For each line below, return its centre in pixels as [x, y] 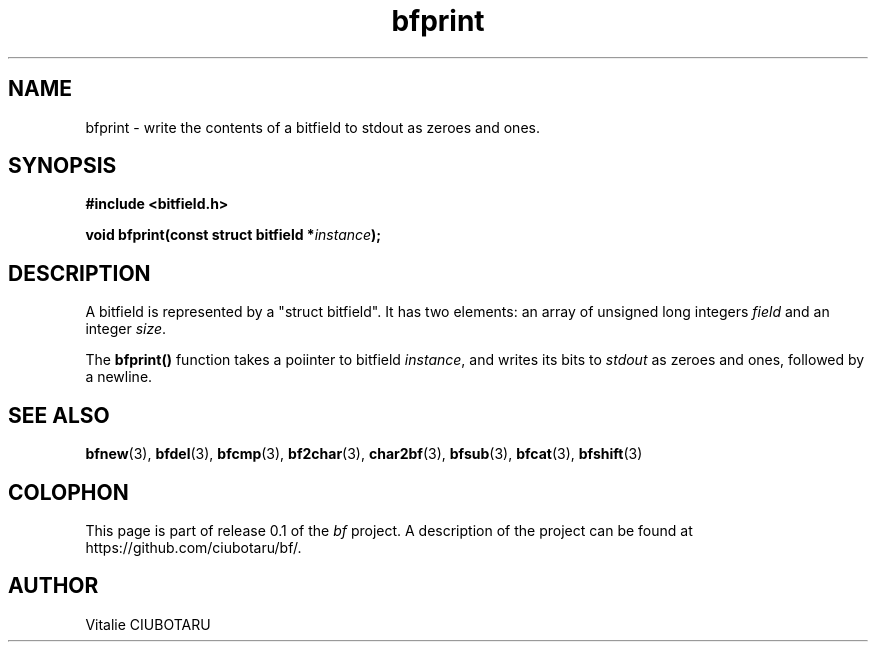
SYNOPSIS [62, 166]
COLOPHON [68, 492]
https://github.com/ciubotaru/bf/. [193, 547]
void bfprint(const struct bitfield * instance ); [233, 235]
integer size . [126, 329]
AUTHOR [53, 586]
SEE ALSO [59, 415]
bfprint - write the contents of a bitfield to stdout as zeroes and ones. [312, 127]
